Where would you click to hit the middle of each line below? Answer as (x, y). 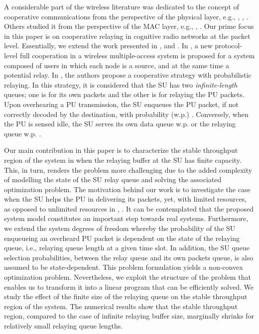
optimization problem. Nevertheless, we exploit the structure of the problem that (128, 277)
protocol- (229, 46)
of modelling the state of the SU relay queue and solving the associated (113, 179)
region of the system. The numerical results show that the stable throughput (121, 306)
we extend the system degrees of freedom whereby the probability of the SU (120, 228)
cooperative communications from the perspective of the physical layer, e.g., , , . (126, 16)
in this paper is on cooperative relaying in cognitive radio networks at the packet (127, 36)
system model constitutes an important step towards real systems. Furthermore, (126, 218)
